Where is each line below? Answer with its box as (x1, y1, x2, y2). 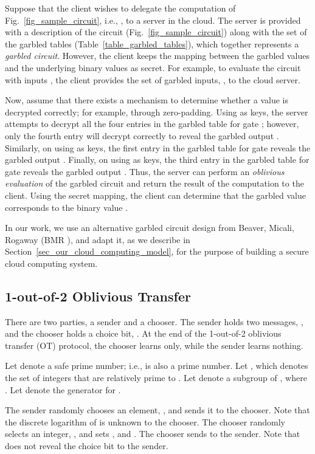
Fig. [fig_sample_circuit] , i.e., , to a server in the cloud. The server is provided (5, 13, 301, 26)
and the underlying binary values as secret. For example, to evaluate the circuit (5, 61, 301, 74)
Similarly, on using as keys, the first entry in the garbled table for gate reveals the (5, 141, 311, 154)
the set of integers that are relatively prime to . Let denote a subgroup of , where (5, 371, 307, 384)
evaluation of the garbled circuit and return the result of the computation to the (5, 177, 304, 190)
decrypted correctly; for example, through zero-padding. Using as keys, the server (5, 105, 308, 118)
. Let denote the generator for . (5, 383, 121, 396)
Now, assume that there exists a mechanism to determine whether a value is (5, 94, 288, 106)
